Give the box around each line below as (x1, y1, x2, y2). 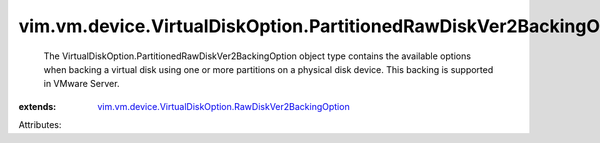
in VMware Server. (43, 78, 120, 90)
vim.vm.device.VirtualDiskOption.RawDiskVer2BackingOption (97, 100, 350, 112)
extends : (18, 100, 57, 112)
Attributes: (18, 119, 62, 131)
